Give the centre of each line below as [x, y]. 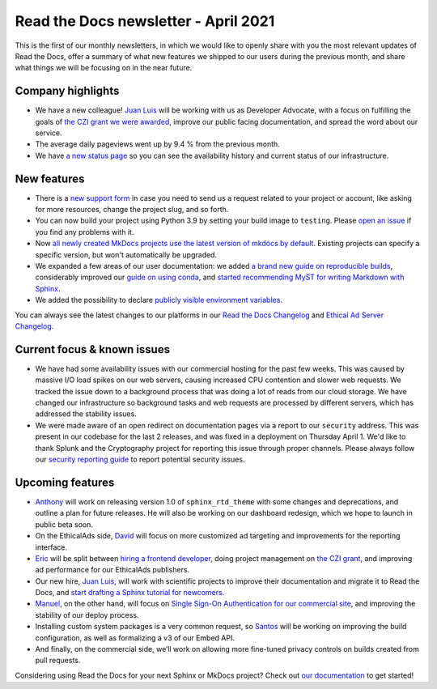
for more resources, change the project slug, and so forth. [132, 210]
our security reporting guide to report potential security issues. [140, 459]
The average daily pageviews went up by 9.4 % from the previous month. [158, 144]
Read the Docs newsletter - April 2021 [145, 21]
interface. [51, 547]
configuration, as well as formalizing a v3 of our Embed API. [135, 638]
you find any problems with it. [85, 232]
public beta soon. [64, 524]
